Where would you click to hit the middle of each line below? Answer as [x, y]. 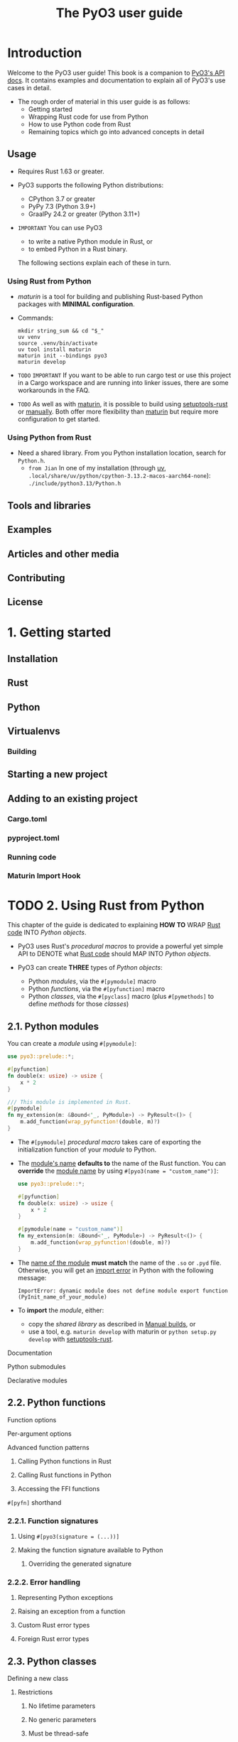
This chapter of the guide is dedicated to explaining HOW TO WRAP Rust [114, 925]
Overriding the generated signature [80, 1564]
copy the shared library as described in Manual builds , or [112, 1324]
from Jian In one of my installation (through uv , [97, 468]
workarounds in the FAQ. [54, 390]
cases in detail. [29, 87]
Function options [32, 1419]
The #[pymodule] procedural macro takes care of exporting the [109, 1142]
